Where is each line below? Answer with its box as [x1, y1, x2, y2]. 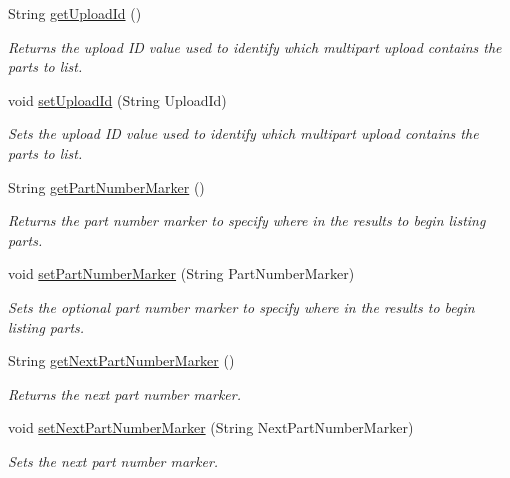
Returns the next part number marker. [8, 383, 242, 404]
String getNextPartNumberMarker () [8, 350, 235, 371]
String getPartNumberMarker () [8, 176, 205, 197]
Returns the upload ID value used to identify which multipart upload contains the [8, 36, 502, 57]
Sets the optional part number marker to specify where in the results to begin [8, 296, 475, 317]
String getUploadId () [8, 3, 142, 23]
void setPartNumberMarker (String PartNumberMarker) [8, 263, 355, 284]
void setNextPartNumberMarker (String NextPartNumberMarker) [8, 417, 414, 438]
